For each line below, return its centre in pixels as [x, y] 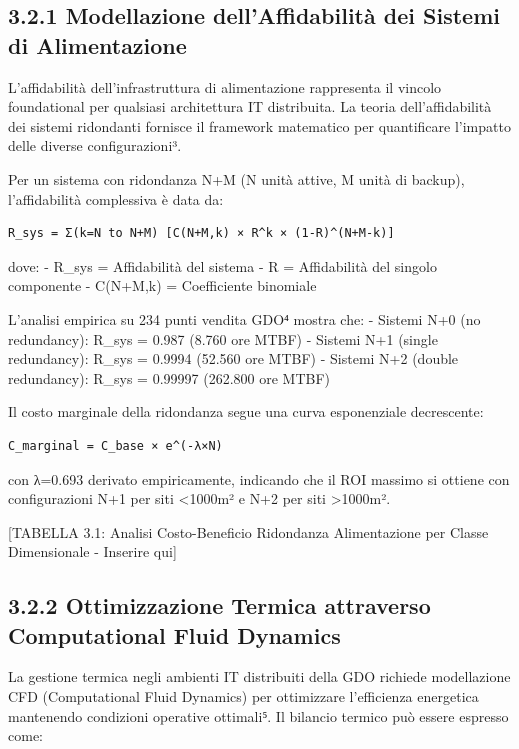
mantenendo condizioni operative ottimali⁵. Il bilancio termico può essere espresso [258, 715]
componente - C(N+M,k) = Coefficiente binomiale [162, 285]
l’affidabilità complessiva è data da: [116, 198]
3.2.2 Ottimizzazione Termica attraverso [219, 605]
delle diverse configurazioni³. [95, 145]
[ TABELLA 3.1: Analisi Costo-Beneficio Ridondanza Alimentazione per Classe [248, 531]
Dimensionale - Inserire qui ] [92, 551]
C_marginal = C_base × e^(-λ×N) [115, 445]
